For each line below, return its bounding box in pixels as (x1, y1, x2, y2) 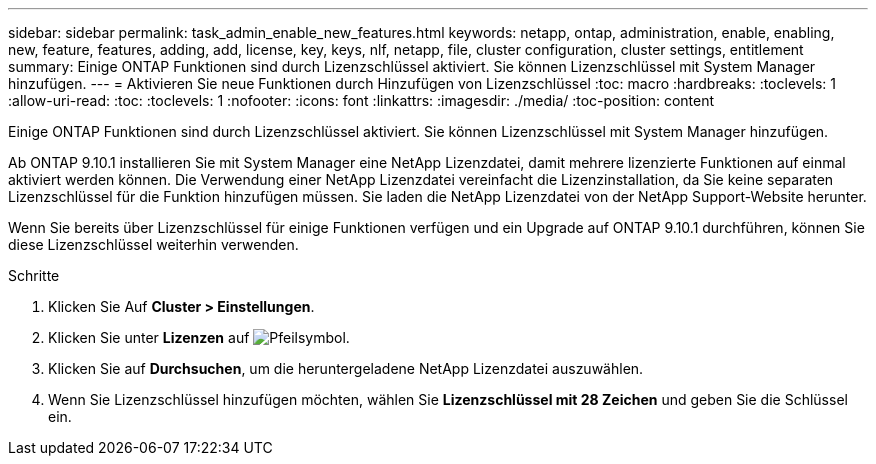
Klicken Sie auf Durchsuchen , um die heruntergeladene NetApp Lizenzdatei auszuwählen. (48, 360, 644, 377)
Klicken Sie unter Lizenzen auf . (48, 329, 350, 346)
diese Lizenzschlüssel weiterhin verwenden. (8, 236, 299, 253)
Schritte (8, 267, 60, 284)
